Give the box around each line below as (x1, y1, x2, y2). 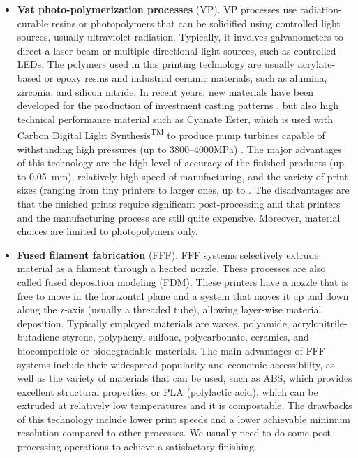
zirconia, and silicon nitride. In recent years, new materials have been (17, 84, 314, 99)
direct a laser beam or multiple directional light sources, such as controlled (17, 43, 336, 57)
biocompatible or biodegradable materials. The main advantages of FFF (17, 343, 325, 357)
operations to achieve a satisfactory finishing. (64, 439, 257, 454)
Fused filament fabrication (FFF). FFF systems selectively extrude (17, 247, 319, 262)
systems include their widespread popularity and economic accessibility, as (17, 357, 335, 371)
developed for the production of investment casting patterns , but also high (17, 98, 338, 113)
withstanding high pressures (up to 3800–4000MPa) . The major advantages (17, 141, 342, 156)
